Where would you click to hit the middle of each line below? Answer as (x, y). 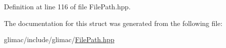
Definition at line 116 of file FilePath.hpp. (67, 6)
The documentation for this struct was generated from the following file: (113, 23)
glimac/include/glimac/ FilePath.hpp (59, 39)
